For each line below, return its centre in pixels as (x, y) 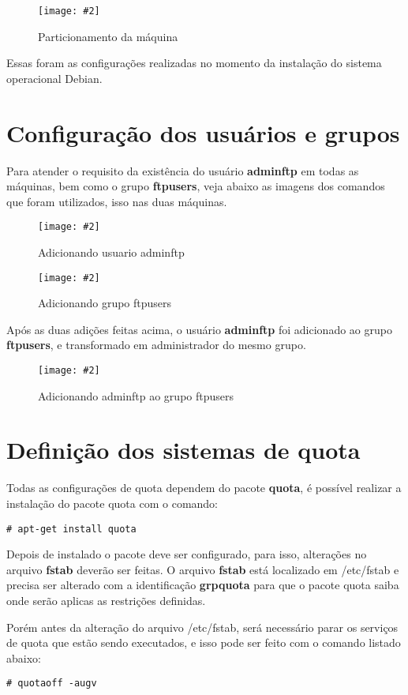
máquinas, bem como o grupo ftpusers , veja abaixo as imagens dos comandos (196, 186)
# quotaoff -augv (52, 684)
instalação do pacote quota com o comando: (112, 503)
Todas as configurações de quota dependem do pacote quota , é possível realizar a (204, 488)
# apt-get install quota (71, 529)
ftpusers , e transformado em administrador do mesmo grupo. (156, 345)
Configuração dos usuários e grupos (203, 132)
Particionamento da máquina (108, 36)
